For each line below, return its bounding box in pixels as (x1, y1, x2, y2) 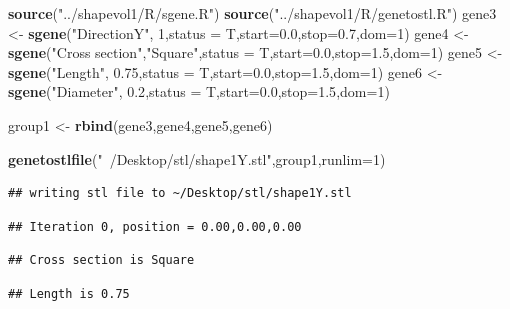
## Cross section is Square (8, 253, 195, 268)
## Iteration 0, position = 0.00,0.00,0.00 (8, 219, 302, 234)
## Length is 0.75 (8, 286, 130, 301)
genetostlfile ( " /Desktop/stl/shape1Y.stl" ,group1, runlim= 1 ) (8, 148, 386, 169)
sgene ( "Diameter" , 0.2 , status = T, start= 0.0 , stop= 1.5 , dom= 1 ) (8, 81, 390, 102)
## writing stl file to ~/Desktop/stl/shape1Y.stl (8, 186, 352, 201)
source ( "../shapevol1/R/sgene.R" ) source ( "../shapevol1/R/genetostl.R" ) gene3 (8, 3, 497, 23)
